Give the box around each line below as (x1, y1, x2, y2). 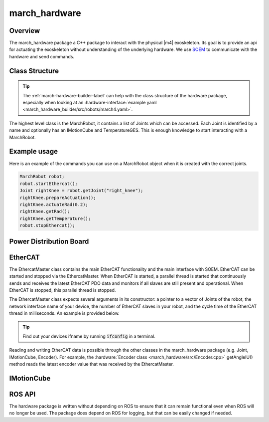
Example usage (9, 147, 58, 156)
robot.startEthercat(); (19, 181, 78, 187)
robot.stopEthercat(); (19, 222, 75, 228)
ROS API (9, 390, 36, 399)
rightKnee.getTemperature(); (19, 215, 91, 221)
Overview (9, 26, 40, 35)
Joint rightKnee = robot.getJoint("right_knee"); (19, 188, 143, 194)
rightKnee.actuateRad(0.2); (19, 202, 88, 208)
